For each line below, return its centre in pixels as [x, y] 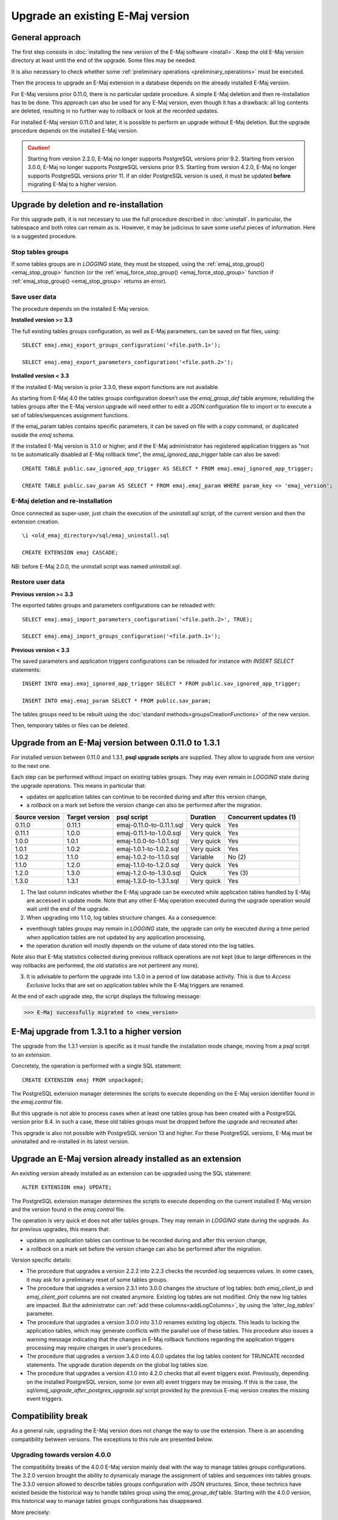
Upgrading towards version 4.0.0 [61, 1455]
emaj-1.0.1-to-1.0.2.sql [148, 849]
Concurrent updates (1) [262, 817]
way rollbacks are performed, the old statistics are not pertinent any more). [105, 965]
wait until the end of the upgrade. [68, 909]
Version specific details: [41, 1260]
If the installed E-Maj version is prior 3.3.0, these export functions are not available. [116, 387]
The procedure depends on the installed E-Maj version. [80, 309]
